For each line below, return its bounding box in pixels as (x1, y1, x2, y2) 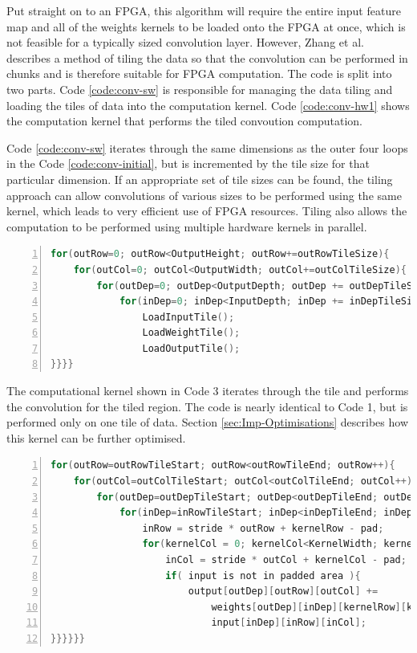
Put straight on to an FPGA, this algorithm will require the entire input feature (6, 2, 401, 18)
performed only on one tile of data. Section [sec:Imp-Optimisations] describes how (6, 414, 409, 431)
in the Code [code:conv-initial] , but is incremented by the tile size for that (6, 155, 370, 172)
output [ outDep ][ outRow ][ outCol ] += (188, 586, 379, 598)
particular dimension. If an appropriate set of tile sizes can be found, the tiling (6, 170, 393, 187)
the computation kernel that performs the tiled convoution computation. (6, 112, 362, 129)
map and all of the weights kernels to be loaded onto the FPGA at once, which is (6, 18, 406, 35)
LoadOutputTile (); (142, 342, 241, 354)
